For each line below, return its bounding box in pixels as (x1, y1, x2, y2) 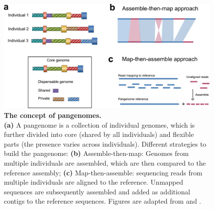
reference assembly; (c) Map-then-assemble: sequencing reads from (4, 167, 202, 177)
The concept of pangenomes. (4, 110, 102, 120)
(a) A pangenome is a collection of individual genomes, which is (4, 119, 195, 130)
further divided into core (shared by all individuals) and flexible (4, 129, 194, 139)
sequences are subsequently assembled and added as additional (4, 186, 190, 196)
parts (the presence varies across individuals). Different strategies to (4, 138, 206, 149)
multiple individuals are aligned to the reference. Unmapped (4, 177, 183, 187)
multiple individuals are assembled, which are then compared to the (4, 158, 206, 168)
